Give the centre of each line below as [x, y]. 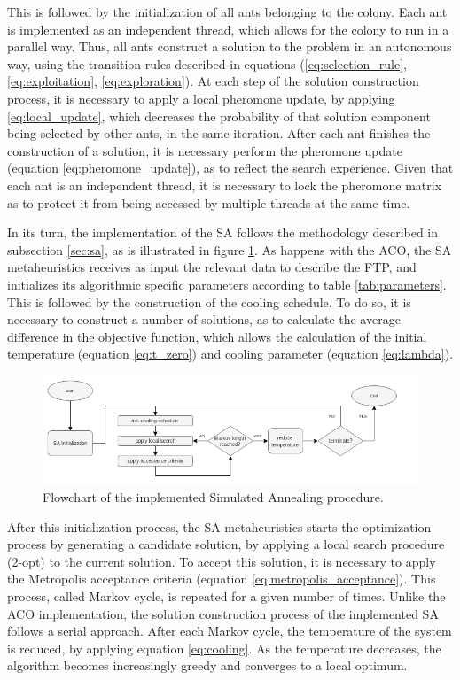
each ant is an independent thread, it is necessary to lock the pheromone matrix [225, 185]
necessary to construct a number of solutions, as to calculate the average [204, 319]
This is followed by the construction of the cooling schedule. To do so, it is [209, 301]
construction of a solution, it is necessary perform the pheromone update [205, 150]
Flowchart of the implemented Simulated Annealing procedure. [213, 497]
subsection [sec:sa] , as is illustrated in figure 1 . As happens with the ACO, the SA [230, 249]
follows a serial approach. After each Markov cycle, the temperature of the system [230, 631]
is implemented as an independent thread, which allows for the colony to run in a [228, 29]
